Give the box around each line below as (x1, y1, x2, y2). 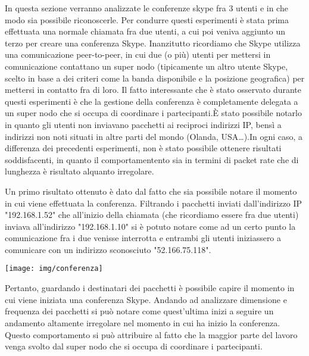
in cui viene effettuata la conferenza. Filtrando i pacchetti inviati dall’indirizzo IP (5, 196, 302, 209)
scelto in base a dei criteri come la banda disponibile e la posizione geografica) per (5, 71, 305, 84)
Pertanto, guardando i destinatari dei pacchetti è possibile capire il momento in (5, 282, 295, 294)
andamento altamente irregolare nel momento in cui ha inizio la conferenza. (5, 316, 280, 329)
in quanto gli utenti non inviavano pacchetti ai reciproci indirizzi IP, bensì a (5, 118, 282, 130)
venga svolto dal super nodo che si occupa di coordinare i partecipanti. (5, 340, 263, 352)
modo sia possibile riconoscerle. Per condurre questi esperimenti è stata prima (5, 13, 289, 26)
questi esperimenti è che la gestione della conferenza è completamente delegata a (5, 95, 298, 107)
